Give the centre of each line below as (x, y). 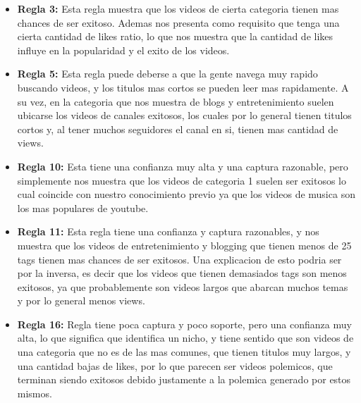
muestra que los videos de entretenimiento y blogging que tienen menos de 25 (184, 245)
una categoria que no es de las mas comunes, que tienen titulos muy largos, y (184, 352)
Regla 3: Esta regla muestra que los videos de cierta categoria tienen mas (178, 8)
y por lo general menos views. (81, 300)
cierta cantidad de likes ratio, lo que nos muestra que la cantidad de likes (175, 36)
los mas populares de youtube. (83, 207)
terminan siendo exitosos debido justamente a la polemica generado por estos (184, 379)
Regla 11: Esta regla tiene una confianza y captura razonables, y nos (168, 231)
